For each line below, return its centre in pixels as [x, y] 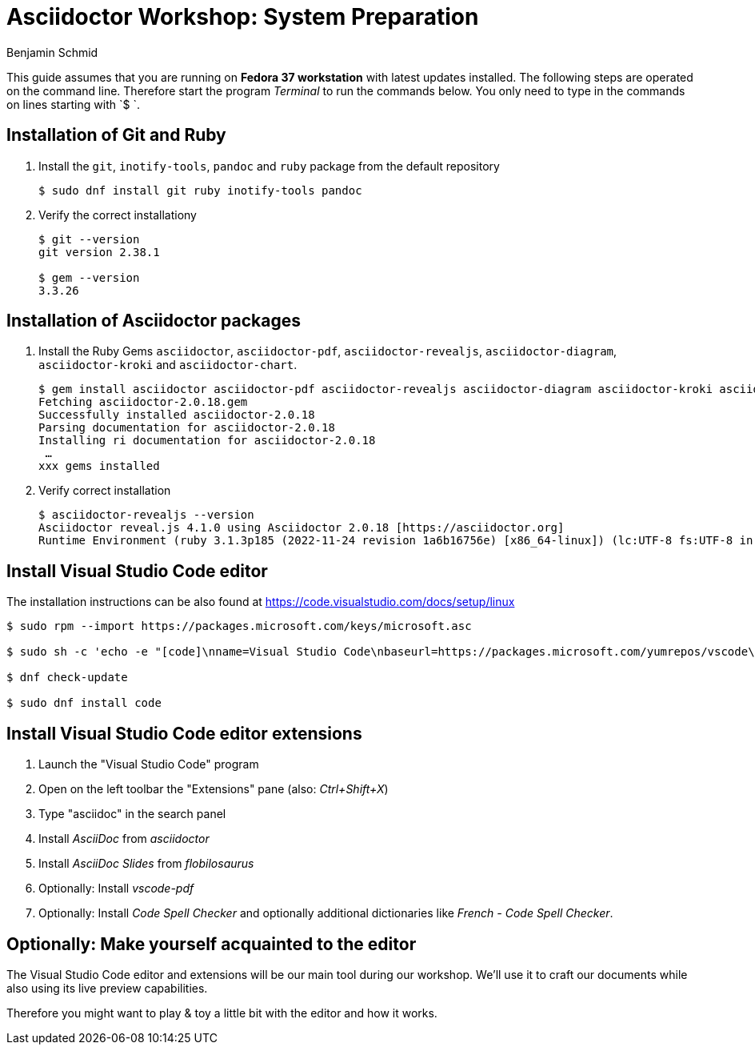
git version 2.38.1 [99, 252]
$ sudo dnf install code [84, 703]
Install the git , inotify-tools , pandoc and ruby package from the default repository [269, 166]
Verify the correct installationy [118, 215]
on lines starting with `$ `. [73, 104]
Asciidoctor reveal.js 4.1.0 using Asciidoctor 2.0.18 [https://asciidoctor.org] [302, 528]
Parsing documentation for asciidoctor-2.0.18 [187, 428]
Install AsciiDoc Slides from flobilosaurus [146, 864]
